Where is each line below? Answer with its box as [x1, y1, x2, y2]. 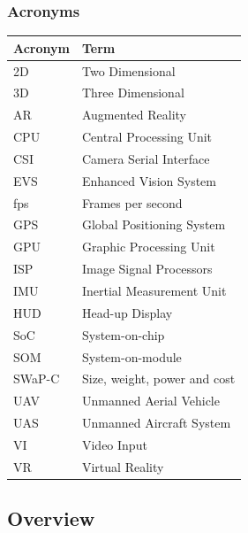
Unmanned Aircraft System [81, 413, 231, 432]
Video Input [81, 435, 147, 453]
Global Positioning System [81, 215, 226, 234]
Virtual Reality [81, 457, 164, 475]
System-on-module [81, 347, 182, 366]
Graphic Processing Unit [81, 237, 215, 256]
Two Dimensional [81, 61, 176, 80]
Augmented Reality [81, 105, 186, 124]
